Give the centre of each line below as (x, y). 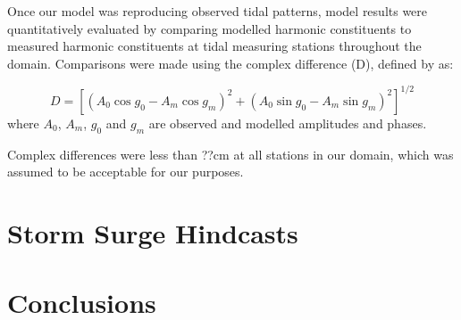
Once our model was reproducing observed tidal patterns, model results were (218, 11)
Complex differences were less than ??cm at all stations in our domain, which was (230, 154)
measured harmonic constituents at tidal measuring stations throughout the (214, 46)
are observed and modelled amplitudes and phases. (288, 123)
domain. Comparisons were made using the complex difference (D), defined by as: (230, 63)
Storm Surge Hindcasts (153, 233)
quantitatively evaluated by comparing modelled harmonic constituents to (210, 28)
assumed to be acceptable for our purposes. (126, 172)
